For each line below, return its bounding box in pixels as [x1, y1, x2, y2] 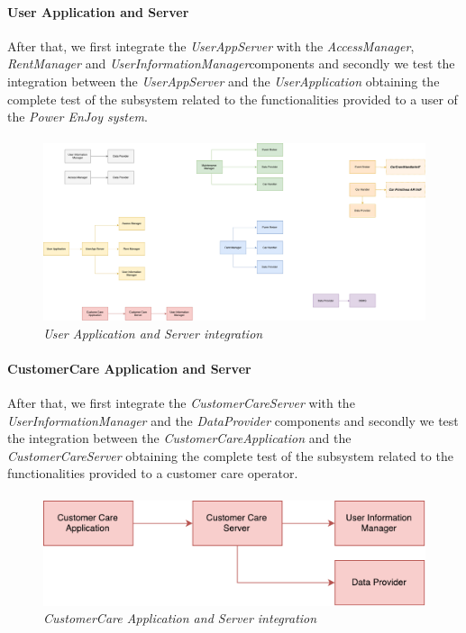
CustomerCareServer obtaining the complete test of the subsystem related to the [7, 446, 453, 465]
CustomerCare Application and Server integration [43, 609, 317, 628]
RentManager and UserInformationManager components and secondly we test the [7, 54, 455, 73]
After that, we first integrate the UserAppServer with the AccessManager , [7, 36, 415, 55]
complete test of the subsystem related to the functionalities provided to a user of [7, 89, 458, 108]
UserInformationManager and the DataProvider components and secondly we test [7, 411, 459, 430]
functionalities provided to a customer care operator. [7, 464, 298, 483]
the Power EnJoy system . [7, 107, 148, 126]
